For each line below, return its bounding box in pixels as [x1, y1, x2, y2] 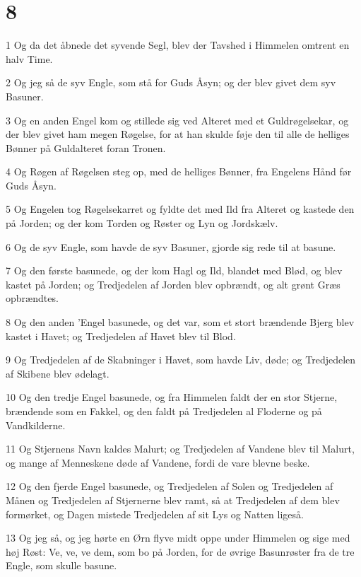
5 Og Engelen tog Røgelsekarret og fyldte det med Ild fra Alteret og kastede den [6, 202, 355, 216]
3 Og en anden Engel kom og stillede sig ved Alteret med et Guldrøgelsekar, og [6, 112, 349, 127]
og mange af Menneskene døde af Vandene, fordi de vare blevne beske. [6, 455, 310, 470]
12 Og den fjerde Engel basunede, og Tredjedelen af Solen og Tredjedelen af [6, 479, 333, 494]
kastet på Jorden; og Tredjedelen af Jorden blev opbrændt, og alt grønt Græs [6, 276, 341, 291]
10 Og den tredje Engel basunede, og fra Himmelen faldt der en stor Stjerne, [6, 390, 338, 404]
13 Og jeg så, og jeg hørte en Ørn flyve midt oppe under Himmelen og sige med [6, 530, 350, 545]
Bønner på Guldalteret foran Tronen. [6, 140, 166, 155]
